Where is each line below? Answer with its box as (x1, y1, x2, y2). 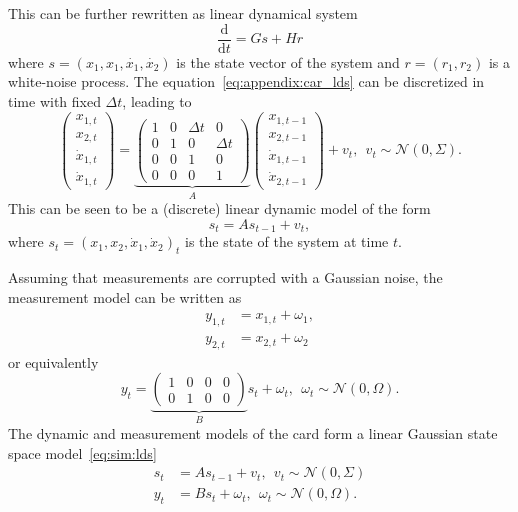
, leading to (122, 90, 192, 111)
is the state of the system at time (185, 231, 389, 252)
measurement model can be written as (8, 286, 242, 307)
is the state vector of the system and (176, 51, 400, 72)
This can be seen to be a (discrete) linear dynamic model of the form (8, 198, 431, 219)
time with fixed (8, 90, 101, 111)
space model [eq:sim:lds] (8, 442, 157, 463)
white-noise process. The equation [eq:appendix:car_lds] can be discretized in (8, 71, 485, 92)
